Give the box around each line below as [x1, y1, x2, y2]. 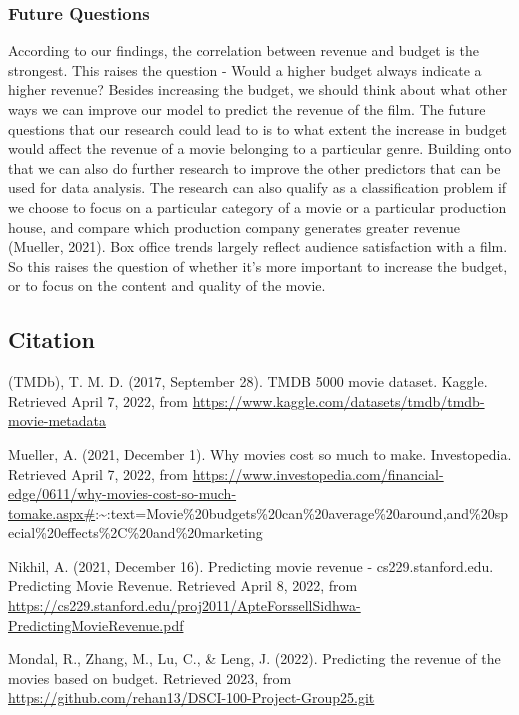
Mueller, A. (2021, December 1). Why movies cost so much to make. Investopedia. [8, 443, 512, 464]
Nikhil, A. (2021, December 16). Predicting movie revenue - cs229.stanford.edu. [8, 555, 494, 576]
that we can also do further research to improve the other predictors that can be [8, 157, 501, 178]
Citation [8, 324, 95, 355]
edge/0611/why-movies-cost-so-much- [8, 483, 237, 504]
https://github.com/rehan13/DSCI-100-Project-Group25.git [8, 687, 375, 708]
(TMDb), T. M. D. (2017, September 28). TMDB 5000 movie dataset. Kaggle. [8, 371, 488, 392]
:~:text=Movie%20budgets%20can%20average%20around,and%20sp [95, 502, 509, 523]
